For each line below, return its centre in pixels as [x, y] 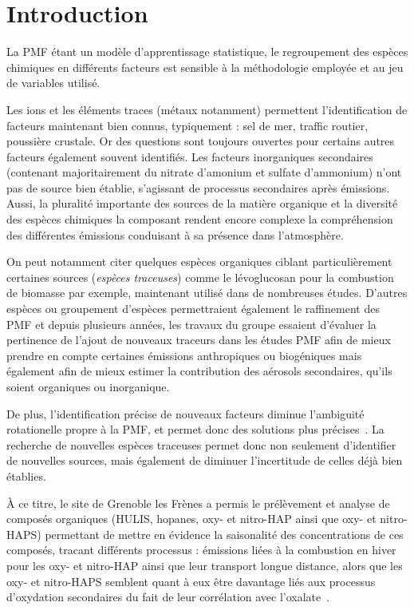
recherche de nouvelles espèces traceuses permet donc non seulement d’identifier [201, 444]
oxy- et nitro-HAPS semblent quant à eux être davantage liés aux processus [191, 581]
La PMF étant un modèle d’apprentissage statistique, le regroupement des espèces [207, 51]
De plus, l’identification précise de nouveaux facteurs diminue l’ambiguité [185, 413]
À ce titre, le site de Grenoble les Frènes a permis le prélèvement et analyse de [198, 503]
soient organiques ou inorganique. [88, 386]
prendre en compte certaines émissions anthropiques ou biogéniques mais [184, 355]
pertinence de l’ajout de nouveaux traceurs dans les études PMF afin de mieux [199, 340]
